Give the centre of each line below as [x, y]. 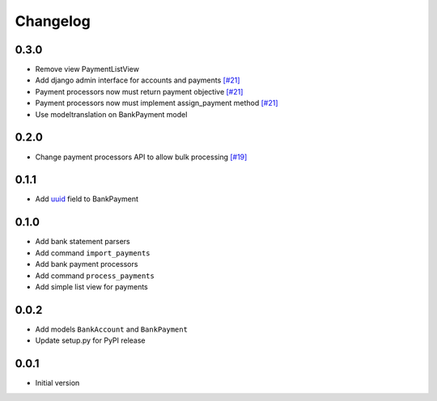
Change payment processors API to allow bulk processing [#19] [141, 157]
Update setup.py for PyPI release [90, 340]
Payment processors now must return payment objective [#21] [139, 91]
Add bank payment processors [87, 264]
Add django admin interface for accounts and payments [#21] [138, 80]
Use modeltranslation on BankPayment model [111, 114]
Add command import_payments [93, 253]
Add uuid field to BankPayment [87, 199]
